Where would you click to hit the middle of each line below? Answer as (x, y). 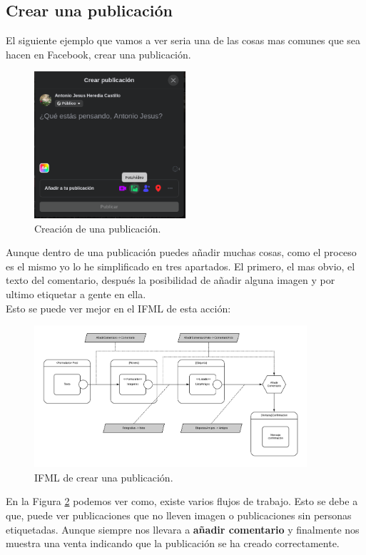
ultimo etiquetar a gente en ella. (76, 294)
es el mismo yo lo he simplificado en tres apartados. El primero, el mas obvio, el (181, 266)
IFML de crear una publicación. (104, 477)
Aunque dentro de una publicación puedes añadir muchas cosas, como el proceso (181, 252)
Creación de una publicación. (98, 228)
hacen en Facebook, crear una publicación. (98, 54)
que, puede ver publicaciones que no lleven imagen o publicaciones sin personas (179, 515)
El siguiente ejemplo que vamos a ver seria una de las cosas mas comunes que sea (183, 40)
